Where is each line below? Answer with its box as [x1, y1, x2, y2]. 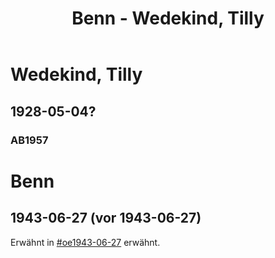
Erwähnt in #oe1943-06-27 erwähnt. [10, 236, 161, 248]
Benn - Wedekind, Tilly [71, 7, 265, 30]
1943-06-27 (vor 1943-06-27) [10, 210, 202, 227]
